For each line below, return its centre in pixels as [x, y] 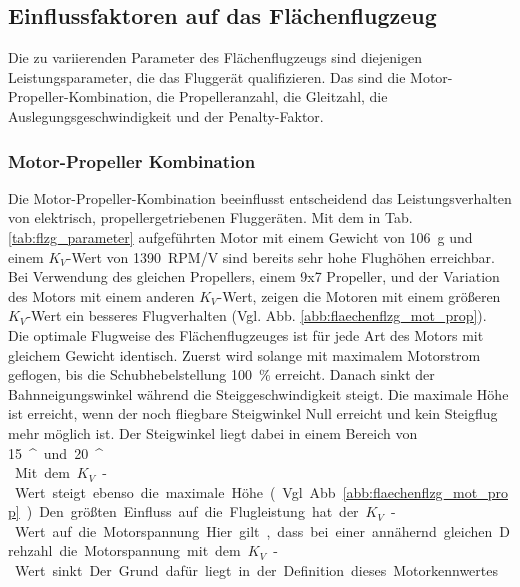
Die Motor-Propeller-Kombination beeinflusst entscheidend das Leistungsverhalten [260, 197]
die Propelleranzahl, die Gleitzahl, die [272, 96]
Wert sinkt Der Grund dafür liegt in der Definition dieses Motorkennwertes [256, 570]
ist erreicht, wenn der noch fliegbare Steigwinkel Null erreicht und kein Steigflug [253, 413]
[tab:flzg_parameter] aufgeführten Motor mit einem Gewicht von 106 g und [240, 236]
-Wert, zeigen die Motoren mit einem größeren [359, 295]
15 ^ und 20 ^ [55, 452]
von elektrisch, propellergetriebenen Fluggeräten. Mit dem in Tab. [210, 217]
